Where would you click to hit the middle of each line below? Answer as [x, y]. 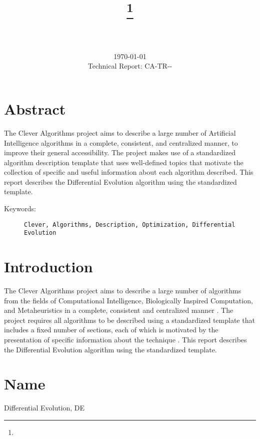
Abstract [35, 108]
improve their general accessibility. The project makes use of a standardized [120, 152]
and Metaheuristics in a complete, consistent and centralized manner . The [119, 310]
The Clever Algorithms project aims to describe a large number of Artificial [120, 132]
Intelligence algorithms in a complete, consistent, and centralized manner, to [121, 142]
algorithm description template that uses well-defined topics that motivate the [124, 162]
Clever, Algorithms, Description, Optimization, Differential [130, 225]
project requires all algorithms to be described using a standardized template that [129, 320]
